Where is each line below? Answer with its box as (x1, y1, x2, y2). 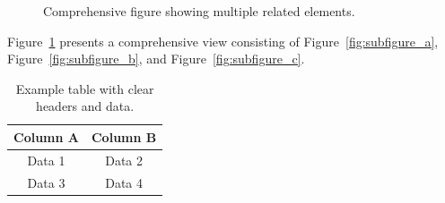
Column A (13, 127, 79, 146)
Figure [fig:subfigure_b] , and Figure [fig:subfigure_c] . (7, 49, 305, 68)
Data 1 (27, 150, 65, 169)
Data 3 (27, 173, 65, 191)
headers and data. (36, 97, 135, 115)
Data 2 (105, 150, 144, 169)
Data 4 (105, 173, 144, 191)
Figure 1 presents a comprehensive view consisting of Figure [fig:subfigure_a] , (7, 31, 439, 50)
